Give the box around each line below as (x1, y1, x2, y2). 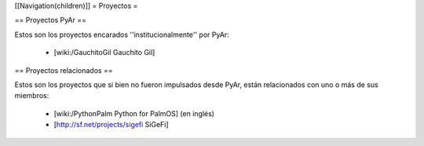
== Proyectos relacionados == (14, 65, 113, 75)
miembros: (14, 91, 49, 100)
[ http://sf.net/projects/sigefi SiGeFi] (53, 120, 169, 130)
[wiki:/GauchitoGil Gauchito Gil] (53, 48, 155, 57)
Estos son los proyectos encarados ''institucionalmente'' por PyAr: (14, 30, 229, 39)
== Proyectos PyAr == (14, 16, 86, 25)
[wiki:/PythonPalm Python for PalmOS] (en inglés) (53, 108, 215, 118)
